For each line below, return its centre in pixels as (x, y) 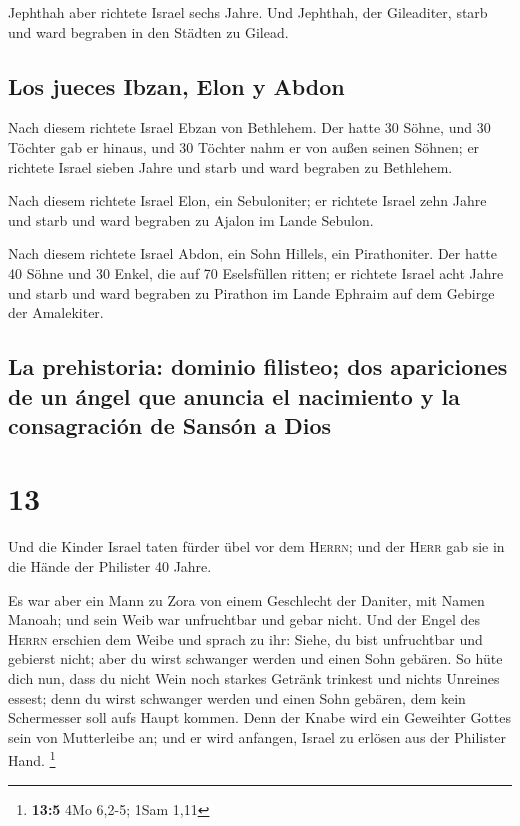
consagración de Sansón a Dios (170, 424)
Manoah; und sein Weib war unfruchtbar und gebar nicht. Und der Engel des (244, 619)
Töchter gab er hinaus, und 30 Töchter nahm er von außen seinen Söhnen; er (244, 146)
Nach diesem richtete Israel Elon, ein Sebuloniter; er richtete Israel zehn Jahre (247, 200)
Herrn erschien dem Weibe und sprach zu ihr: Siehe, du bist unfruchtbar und (245, 638)
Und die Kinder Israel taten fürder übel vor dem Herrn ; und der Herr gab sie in (256, 546)
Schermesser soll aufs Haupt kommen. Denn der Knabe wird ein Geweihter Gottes (259, 717)
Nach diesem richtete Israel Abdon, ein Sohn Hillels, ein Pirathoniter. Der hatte (252, 253)
